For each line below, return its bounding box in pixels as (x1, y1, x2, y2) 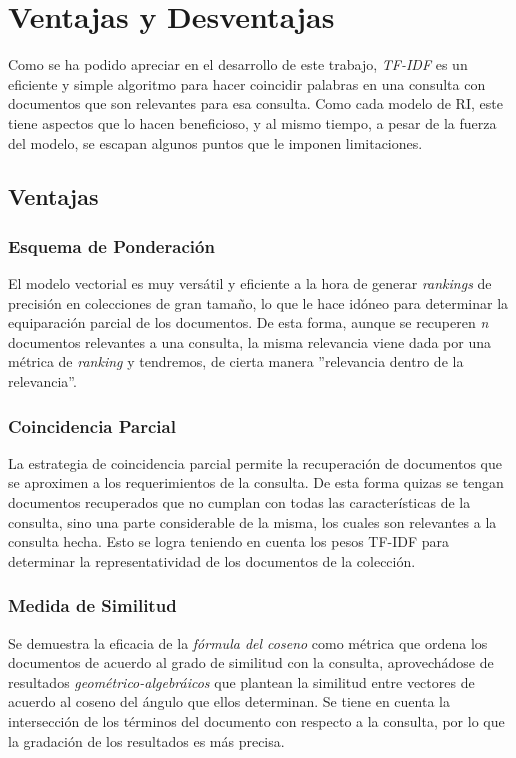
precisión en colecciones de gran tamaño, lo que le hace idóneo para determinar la (8, 292, 509, 313)
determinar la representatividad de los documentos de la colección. (8, 550, 416, 571)
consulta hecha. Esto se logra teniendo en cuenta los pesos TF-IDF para (8, 531, 450, 552)
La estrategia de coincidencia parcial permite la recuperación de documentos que (8, 452, 503, 473)
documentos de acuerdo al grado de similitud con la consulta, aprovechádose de (8, 652, 494, 673)
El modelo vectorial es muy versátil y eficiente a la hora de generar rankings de (8, 273, 492, 294)
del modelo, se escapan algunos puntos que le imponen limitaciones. (8, 132, 423, 153)
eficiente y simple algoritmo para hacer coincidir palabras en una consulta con (8, 73, 486, 94)
